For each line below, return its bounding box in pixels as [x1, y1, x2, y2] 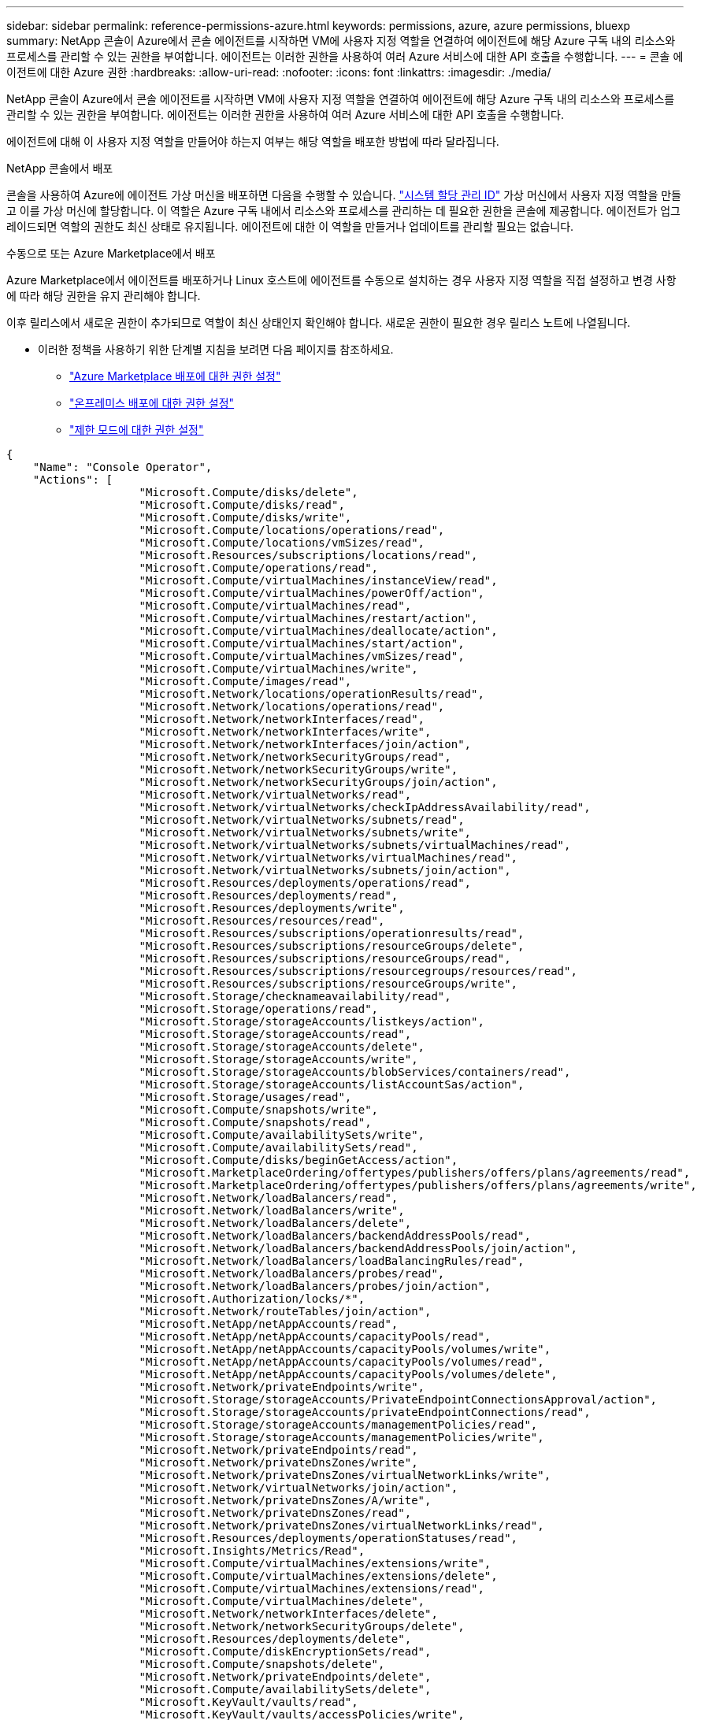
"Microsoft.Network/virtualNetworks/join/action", [139, 1481, 458, 1494]
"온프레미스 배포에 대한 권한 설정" [69, 396, 235, 410]
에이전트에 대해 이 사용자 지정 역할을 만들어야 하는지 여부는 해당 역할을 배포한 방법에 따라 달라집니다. [6, 135, 499, 148]
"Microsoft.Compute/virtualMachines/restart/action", [139, 612, 478, 625]
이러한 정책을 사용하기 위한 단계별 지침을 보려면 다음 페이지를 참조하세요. [38, 343, 394, 356]
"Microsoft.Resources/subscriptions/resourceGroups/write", [139, 977, 518, 990]
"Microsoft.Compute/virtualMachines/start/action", [139, 637, 465, 650]
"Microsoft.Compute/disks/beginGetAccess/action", [139, 1154, 458, 1166]
